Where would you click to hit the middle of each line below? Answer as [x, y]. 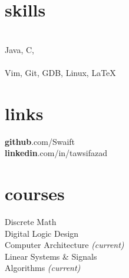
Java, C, [19, 49]
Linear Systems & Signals [51, 256]
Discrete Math [31, 221]
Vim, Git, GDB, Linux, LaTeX [60, 72]
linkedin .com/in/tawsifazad [56, 153]
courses [35, 193]
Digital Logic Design [42, 233]
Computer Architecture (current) [64, 245]
